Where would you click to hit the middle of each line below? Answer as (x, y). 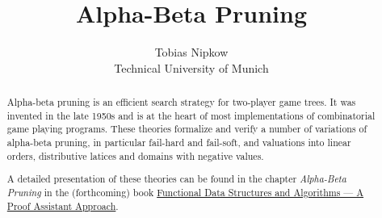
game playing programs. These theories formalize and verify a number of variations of (187, 129)
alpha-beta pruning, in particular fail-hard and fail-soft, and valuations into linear (179, 143)
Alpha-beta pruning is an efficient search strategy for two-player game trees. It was (181, 102)
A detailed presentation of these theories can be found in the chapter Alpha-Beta (176, 179)
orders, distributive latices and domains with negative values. (135, 155)
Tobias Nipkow (191, 52)
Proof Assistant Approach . (63, 205)
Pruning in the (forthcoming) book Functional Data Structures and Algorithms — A (185, 192)
